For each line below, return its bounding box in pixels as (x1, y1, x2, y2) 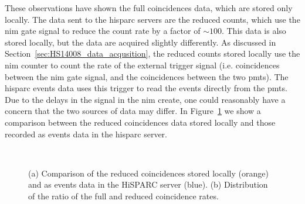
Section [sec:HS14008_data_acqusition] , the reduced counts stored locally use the (5, 47, 300, 60)
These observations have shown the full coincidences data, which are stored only (5, 2, 293, 13)
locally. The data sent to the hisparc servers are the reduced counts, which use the (5, 13, 300, 25)
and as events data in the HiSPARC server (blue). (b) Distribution (28, 178, 268, 191)
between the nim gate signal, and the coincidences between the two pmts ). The (5, 70, 289, 82)
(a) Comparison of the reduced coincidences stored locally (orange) (28, 167, 269, 179)
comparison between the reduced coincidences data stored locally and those (5, 116, 276, 128)
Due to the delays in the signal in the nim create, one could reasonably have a (5, 93, 286, 105)
